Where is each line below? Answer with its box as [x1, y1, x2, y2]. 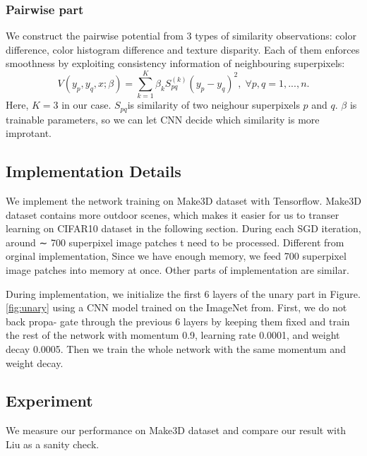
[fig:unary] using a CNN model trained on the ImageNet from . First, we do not [6, 300, 347, 315]
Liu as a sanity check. [6, 436, 100, 451]
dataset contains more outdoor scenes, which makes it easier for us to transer [6, 207, 339, 222]
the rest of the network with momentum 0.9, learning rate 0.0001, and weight [6, 328, 340, 342]
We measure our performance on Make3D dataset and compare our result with [6, 423, 347, 438]
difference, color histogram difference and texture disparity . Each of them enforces [6, 42, 360, 56]
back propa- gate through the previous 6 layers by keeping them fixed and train [6, 313, 350, 328]
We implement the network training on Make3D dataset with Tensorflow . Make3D [6, 193, 361, 208]
